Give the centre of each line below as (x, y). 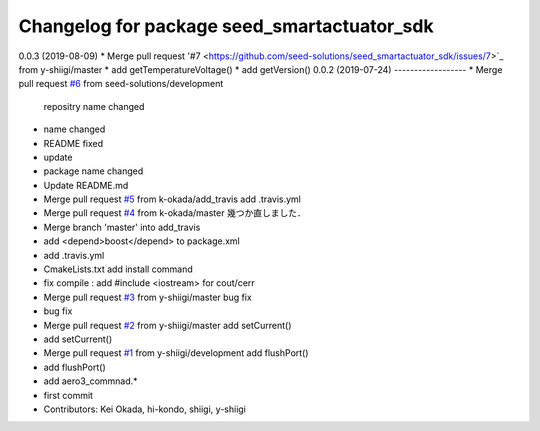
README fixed (73, 143)
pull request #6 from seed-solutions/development (121, 84)
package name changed (93, 171)
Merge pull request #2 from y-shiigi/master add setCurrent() (167, 325)
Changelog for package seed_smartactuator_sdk (226, 26)
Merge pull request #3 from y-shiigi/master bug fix (147, 297)
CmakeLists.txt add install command (118, 269)
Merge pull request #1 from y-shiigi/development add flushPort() (176, 353)
